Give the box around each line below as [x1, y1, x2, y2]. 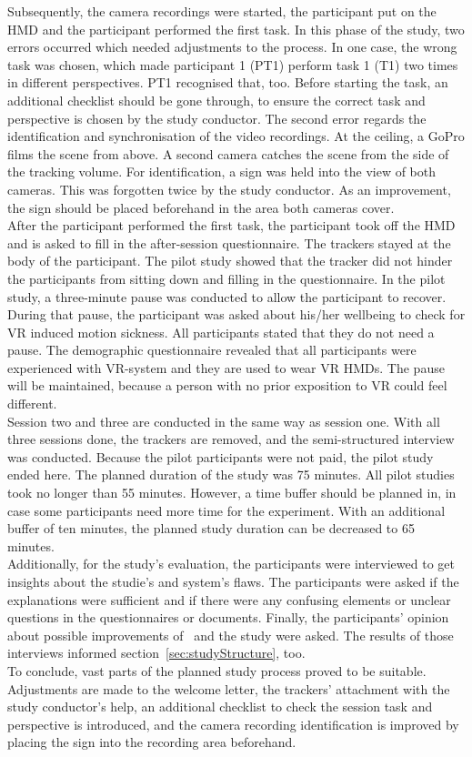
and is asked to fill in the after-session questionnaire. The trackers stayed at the [7, 233, 451, 252]
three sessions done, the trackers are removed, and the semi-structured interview [7, 429, 455, 449]
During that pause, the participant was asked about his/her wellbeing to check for [7, 305, 466, 324]
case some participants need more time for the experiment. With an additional [7, 500, 446, 520]
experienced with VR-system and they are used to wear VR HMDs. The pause [7, 358, 445, 377]
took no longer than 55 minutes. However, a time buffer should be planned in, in [7, 483, 457, 502]
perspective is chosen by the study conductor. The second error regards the [7, 108, 427, 127]
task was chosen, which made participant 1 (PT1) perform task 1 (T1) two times [7, 55, 458, 74]
